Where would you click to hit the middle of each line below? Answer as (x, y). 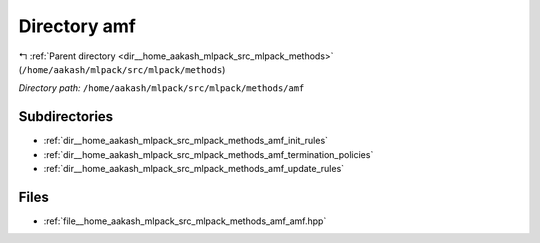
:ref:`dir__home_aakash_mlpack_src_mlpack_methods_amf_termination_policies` (208, 154)
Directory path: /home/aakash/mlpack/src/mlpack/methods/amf (161, 88)
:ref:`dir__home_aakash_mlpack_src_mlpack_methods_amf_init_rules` (186, 141)
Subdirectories (66, 116)
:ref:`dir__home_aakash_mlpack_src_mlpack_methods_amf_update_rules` (194, 169)
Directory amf (77, 26)
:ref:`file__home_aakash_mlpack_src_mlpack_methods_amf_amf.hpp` (185, 221)
